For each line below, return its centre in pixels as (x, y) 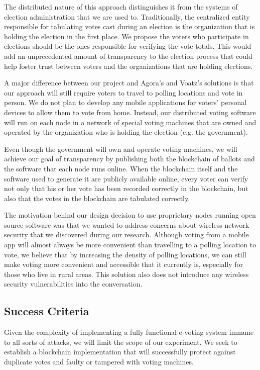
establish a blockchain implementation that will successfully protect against (120, 352)
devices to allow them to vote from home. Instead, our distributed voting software (130, 112)
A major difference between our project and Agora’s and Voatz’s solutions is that (129, 83)
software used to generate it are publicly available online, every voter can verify (126, 178)
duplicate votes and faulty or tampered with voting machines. (99, 362)
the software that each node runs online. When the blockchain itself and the (121, 168)
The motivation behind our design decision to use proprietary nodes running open (130, 215)
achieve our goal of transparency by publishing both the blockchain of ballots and (129, 159)
